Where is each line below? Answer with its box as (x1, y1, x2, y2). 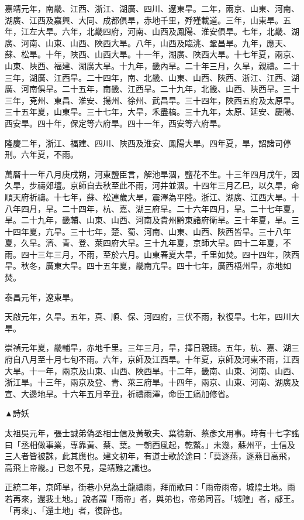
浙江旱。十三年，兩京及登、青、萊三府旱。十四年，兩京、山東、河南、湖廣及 (5, 376, 299, 388)
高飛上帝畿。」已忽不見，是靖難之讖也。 (5, 461, 156, 473)
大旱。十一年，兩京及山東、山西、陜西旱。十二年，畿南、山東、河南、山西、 (5, 364, 299, 377)
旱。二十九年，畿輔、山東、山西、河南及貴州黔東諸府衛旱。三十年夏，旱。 (5, 214, 291, 226)
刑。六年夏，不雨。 (5, 148, 78, 160)
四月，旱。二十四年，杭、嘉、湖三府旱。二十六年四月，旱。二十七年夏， (20, 202, 299, 214)
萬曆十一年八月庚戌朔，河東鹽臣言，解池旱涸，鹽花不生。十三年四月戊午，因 (5, 167, 299, 180)
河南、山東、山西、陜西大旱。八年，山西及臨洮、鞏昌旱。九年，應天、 (20, 36, 291, 49)
